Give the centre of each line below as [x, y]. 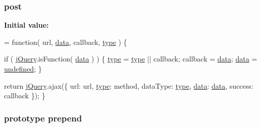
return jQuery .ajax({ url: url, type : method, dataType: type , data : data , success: [129, 85]
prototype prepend [43, 118]
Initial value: [27, 25]
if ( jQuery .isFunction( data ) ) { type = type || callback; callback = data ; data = [131, 59]
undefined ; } [23, 69]
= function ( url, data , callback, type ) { [66, 42]
